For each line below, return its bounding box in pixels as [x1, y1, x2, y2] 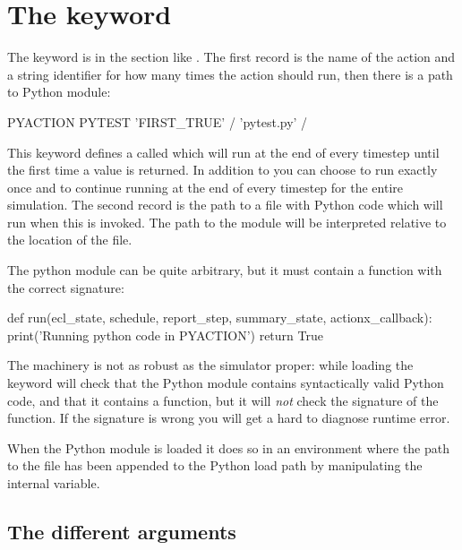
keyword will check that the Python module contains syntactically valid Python [7, 374, 444, 392]
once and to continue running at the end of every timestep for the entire [7, 177, 404, 196]
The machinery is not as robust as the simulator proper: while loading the [7, 356, 414, 374]
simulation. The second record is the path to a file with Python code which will [7, 195, 443, 214]
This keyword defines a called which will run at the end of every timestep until [7, 142, 440, 161]
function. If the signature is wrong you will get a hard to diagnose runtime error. [7, 408, 450, 427]
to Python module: [7, 82, 111, 101]
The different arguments [7, 517, 236, 545]
